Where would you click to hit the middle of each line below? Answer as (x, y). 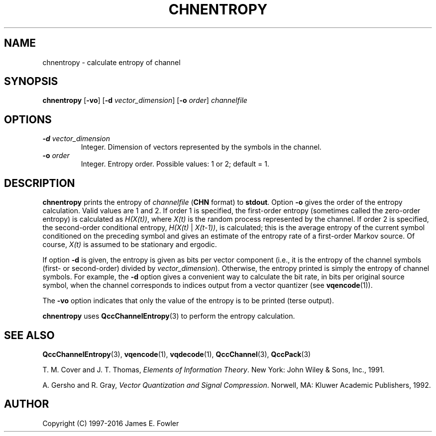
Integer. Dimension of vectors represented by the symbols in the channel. (201, 147)
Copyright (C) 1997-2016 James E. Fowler (111, 423)
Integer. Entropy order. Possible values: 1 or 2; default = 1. (175, 164)
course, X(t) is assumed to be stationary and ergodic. (130, 245)
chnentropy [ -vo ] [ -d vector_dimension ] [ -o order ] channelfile (145, 100)
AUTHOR (27, 404)
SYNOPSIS (31, 82)
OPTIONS (28, 119)
